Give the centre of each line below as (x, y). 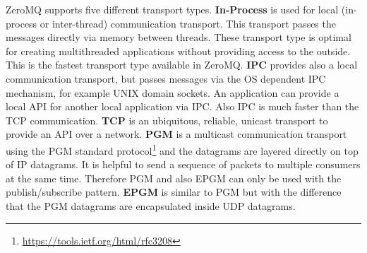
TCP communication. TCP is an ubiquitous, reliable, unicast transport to (167, 120)
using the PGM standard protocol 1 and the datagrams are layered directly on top (182, 149)
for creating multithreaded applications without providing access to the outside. (178, 51)
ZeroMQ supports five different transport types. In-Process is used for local (172, 9)
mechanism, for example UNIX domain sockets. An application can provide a (173, 92)
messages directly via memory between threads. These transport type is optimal (179, 37)
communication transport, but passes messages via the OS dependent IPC (166, 78)
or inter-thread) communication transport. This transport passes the (188, 23)
